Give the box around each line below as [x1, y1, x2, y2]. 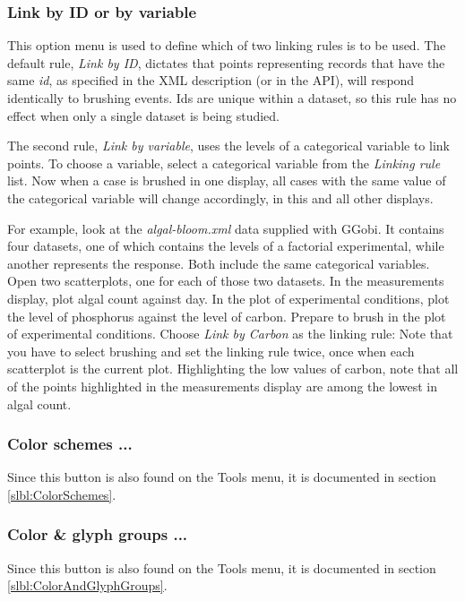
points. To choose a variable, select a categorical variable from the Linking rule [7, 153, 441, 172]
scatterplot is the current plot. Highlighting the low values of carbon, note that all [7, 359, 459, 378]
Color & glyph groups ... [7, 523, 188, 545]
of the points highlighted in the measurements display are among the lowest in [7, 376, 437, 395]
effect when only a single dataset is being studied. [7, 106, 280, 124]
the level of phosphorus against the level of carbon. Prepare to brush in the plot [7, 306, 446, 325]
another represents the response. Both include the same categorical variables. [7, 253, 430, 272]
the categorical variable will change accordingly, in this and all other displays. [7, 188, 434, 207]
